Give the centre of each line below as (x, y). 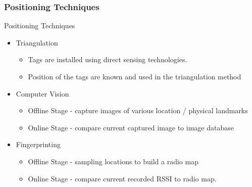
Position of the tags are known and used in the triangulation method (135, 76)
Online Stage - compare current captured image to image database (131, 127)
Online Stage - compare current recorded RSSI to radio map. (122, 178)
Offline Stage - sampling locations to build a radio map (113, 161)
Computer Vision (42, 93)
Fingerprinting (38, 144)
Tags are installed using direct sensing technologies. (108, 59)
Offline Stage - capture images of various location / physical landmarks (138, 110)
